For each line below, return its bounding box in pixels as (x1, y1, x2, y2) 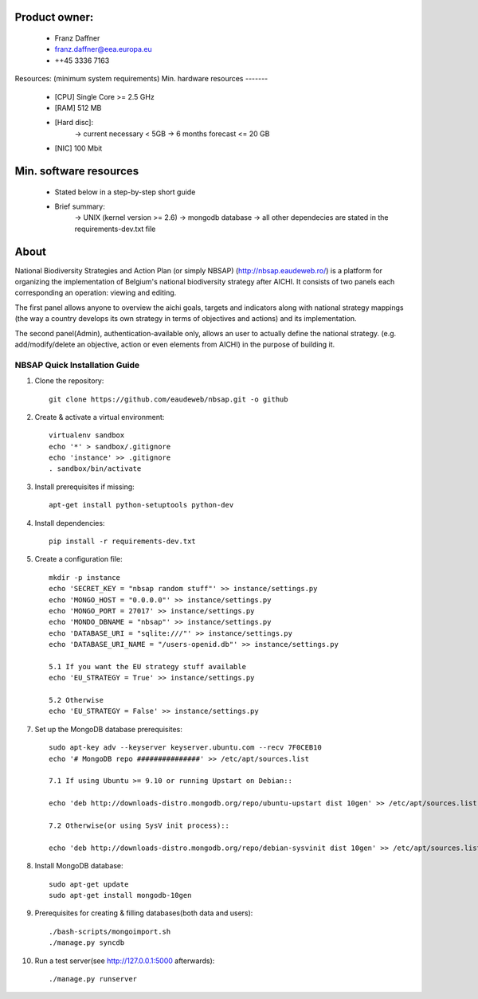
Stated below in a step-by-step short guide (54, 187, 196, 197)
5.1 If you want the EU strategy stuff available (49, 662, 247, 671)
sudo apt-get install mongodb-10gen (49, 891, 192, 899)
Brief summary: (54, 202, 105, 211)
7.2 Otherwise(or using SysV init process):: (49, 821, 230, 830)
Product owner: (14, 10, 94, 24)
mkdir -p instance (49, 573, 121, 582)
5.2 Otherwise (49, 695, 104, 705)
